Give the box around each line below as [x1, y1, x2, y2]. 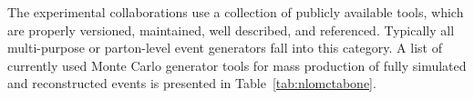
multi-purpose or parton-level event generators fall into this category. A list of [7, 38, 442, 57]
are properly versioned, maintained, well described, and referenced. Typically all [7, 20, 455, 39]
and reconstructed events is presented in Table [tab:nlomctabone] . [7, 74, 376, 93]
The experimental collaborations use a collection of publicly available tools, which [7, 3, 464, 21]
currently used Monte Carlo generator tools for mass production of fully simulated [7, 55, 467, 74]
